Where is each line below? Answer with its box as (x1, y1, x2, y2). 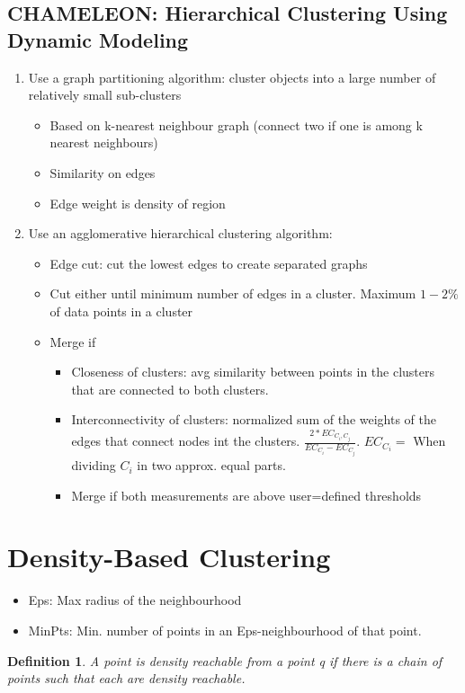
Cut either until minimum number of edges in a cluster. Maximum (49, 284, 416, 303)
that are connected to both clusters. (71, 379, 269, 398)
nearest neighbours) (49, 133, 158, 152)
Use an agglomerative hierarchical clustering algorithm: (28, 224, 333, 243)
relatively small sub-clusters (28, 85, 182, 104)
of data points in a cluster (49, 301, 193, 320)
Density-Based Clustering (7, 538, 331, 575)
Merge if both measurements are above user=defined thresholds (71, 485, 422, 504)
